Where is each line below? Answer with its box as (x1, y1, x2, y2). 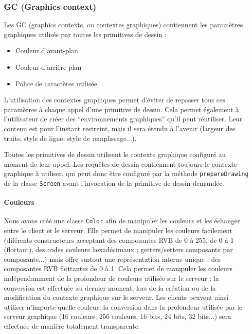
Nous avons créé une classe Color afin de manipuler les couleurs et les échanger (4, 216, 240, 226)
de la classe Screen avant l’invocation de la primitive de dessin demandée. (4, 178, 224, 188)
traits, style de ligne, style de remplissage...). (4, 133, 137, 143)
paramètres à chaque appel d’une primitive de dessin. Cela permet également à (4, 104, 239, 114)
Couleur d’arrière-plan (15, 62, 82, 72)
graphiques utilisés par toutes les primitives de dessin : (4, 29, 166, 39)
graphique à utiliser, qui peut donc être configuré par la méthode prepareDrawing (4, 168, 249, 178)
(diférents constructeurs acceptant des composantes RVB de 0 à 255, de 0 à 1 (4, 235, 234, 245)
